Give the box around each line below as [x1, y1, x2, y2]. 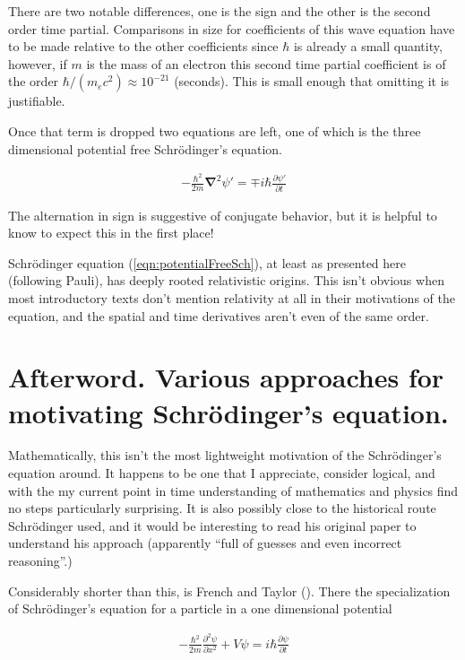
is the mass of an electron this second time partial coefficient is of [86, 54, 446, 73]
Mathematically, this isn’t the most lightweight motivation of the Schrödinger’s [8, 446, 442, 465]
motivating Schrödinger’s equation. [8, 394, 449, 430]
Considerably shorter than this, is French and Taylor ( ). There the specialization [8, 581, 451, 600]
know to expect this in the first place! [8, 223, 214, 242]
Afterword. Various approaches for [8, 359, 444, 395]
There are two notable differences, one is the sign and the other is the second [8, 2, 431, 20]
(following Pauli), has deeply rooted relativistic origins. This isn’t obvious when [8, 271, 444, 290]
